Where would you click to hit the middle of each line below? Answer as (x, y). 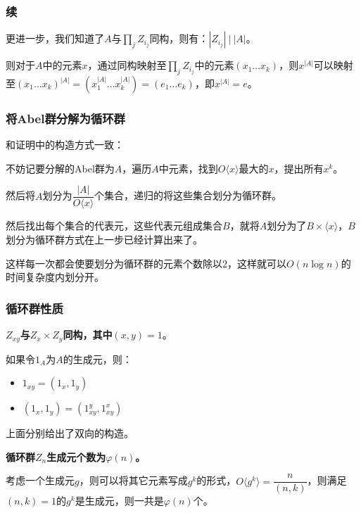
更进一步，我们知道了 (55, 38)
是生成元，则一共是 (119, 501)
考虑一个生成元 (40, 480)
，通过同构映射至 (127, 65)
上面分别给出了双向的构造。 (70, 433)
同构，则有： (179, 38)
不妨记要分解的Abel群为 (60, 168)
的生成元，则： (97, 359)
